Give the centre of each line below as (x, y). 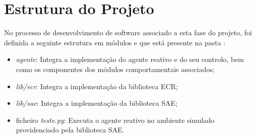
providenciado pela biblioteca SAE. (70, 130)
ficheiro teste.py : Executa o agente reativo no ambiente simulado (115, 120)
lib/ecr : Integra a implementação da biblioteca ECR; (97, 86)
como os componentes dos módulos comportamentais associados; (115, 69)
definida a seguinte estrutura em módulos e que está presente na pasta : (115, 42)
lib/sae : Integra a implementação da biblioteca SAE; (97, 103)
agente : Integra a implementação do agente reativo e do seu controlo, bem (130, 59)
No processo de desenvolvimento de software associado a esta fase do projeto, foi (128, 32)
